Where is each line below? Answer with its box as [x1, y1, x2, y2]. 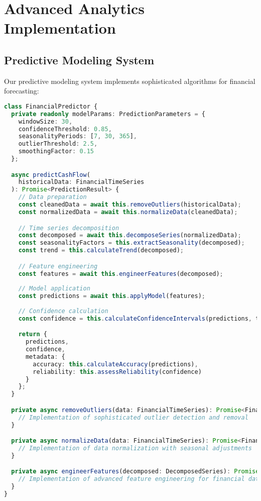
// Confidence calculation [18, 307, 108, 315]
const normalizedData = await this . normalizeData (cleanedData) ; [18, 208, 238, 216]
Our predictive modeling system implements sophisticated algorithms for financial [4, 75, 255, 86]
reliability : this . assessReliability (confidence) [33, 368, 202, 375]
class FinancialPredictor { [4, 103, 98, 110]
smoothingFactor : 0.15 [18, 148, 94, 155]
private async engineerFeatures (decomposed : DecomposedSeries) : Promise [11, 468, 259, 475]
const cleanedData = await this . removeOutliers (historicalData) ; [18, 201, 241, 209]
